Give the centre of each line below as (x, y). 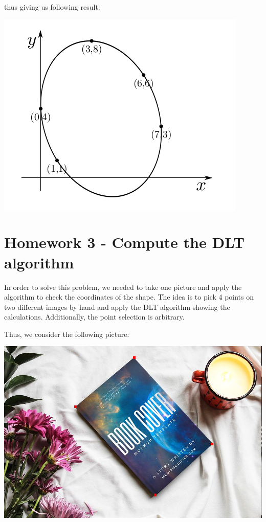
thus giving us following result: (52, 7)
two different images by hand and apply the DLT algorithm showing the (117, 307)
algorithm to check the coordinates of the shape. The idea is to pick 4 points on (129, 297)
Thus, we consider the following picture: (67, 334)
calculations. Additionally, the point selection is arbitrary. (94, 317)
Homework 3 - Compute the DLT (125, 242)
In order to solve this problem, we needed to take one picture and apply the (123, 287)
